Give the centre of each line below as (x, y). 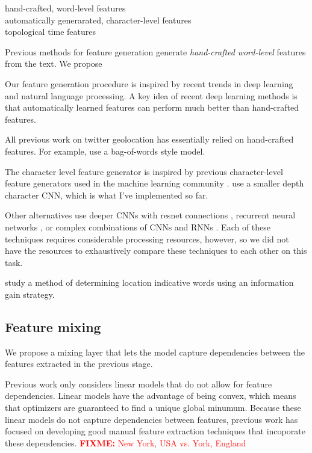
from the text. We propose (54, 63)
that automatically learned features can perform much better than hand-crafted (152, 107)
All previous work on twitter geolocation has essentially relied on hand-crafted (149, 139)
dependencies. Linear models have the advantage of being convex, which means (151, 396)
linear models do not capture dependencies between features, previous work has (151, 419)
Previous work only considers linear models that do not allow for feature (139, 384)
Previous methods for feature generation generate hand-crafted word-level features (155, 51)
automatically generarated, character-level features (98, 20)
